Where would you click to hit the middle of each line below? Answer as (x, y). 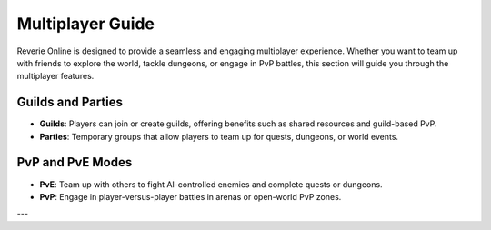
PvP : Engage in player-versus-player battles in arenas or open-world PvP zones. (190, 196)
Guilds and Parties (70, 102)
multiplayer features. (55, 76)
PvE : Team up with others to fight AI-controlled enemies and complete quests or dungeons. (211, 184)
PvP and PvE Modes (75, 162)
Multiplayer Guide (85, 24)
